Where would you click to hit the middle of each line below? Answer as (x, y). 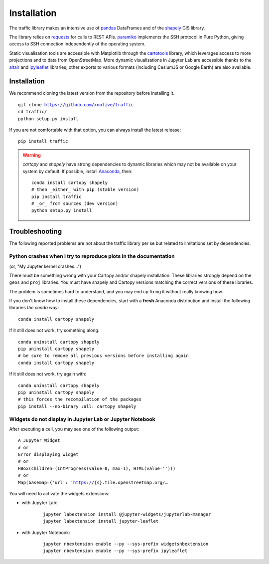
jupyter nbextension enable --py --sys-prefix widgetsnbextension (126, 544)
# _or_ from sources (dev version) (75, 204)
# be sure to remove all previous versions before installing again (103, 356)
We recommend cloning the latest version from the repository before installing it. (92, 93)
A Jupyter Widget (39, 441)
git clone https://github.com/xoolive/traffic (76, 104)
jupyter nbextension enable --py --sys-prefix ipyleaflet (115, 551)
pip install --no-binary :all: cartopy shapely (77, 406)
